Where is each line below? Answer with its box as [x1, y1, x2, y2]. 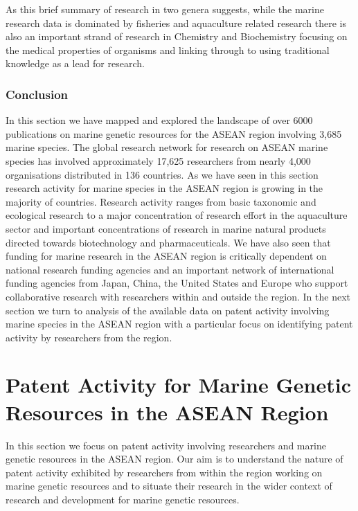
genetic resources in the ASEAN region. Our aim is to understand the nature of [6, 451, 343, 466]
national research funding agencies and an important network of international [6, 262, 334, 276]
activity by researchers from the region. [6, 330, 172, 344]
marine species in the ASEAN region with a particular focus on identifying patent [6, 316, 353, 331]
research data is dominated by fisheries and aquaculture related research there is [6, 15, 346, 30]
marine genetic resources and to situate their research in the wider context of [6, 478, 332, 493]
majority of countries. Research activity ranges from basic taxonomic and [6, 194, 316, 208]
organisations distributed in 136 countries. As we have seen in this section [6, 167, 319, 181]
